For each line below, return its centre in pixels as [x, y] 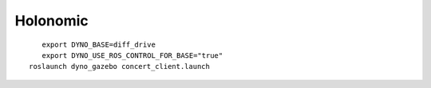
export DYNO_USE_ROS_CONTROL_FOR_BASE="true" [132, 55]
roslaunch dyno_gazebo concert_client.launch [120, 67]
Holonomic [52, 21]
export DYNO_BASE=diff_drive [99, 44]
